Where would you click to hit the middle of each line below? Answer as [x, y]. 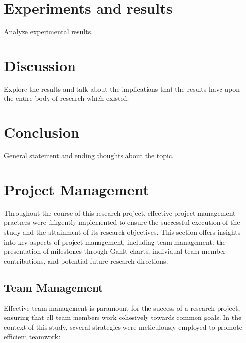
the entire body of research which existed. [67, 98]
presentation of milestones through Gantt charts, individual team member [115, 251]
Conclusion [42, 132]
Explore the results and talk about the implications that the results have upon [122, 88]
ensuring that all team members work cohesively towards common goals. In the [123, 317]
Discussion [40, 65]
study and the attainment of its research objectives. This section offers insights [122, 232]
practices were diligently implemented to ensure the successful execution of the [122, 222]
